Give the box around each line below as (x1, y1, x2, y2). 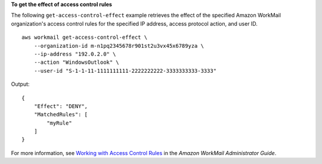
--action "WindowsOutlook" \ (33, 59, 119, 66)
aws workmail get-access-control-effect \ (21, 34, 148, 41)
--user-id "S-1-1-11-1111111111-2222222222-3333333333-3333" (33, 67, 217, 74)
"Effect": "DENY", (33, 103, 88, 110)
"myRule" (47, 119, 72, 126)
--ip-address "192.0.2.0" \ (33, 51, 116, 57)
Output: (11, 81, 30, 88)
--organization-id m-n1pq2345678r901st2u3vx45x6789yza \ (33, 42, 204, 49)
